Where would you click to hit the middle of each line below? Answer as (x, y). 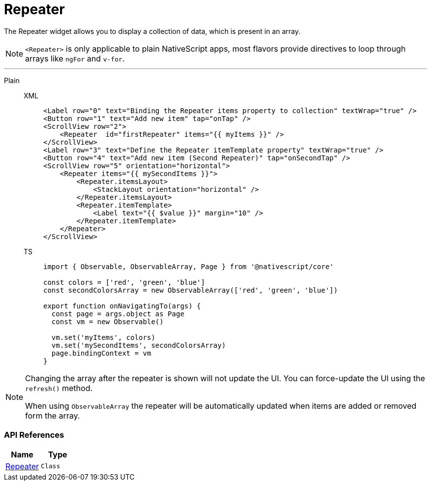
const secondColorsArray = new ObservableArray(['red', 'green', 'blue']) (191, 290)
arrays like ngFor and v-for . (75, 58)
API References (34, 435)
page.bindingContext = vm (101, 353)
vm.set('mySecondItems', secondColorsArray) (139, 345)
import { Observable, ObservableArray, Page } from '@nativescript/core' (189, 266)
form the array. (53, 415)
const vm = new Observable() (108, 321)
